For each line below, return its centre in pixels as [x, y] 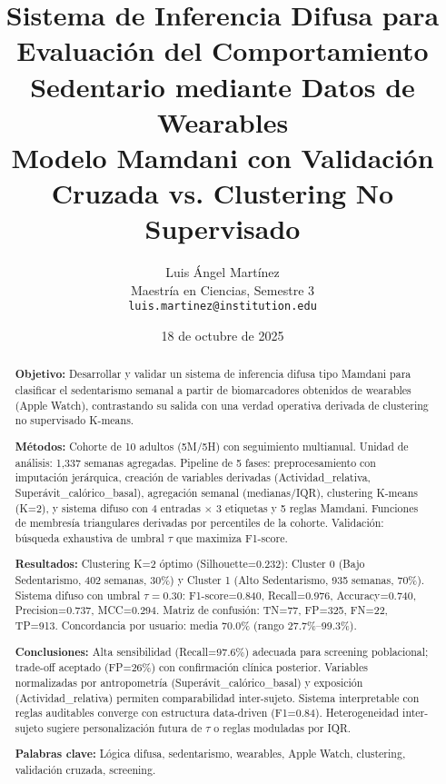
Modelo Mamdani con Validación [223, 157]
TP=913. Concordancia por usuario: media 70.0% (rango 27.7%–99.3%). [186, 625]
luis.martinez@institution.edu [223, 307]
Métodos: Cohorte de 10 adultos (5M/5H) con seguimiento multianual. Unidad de [212, 447]
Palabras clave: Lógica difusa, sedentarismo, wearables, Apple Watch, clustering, [210, 754]
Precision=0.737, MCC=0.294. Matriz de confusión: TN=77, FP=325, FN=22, [201, 610]
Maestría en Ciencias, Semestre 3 [223, 289]
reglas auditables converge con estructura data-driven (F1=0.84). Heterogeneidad [207, 713]
